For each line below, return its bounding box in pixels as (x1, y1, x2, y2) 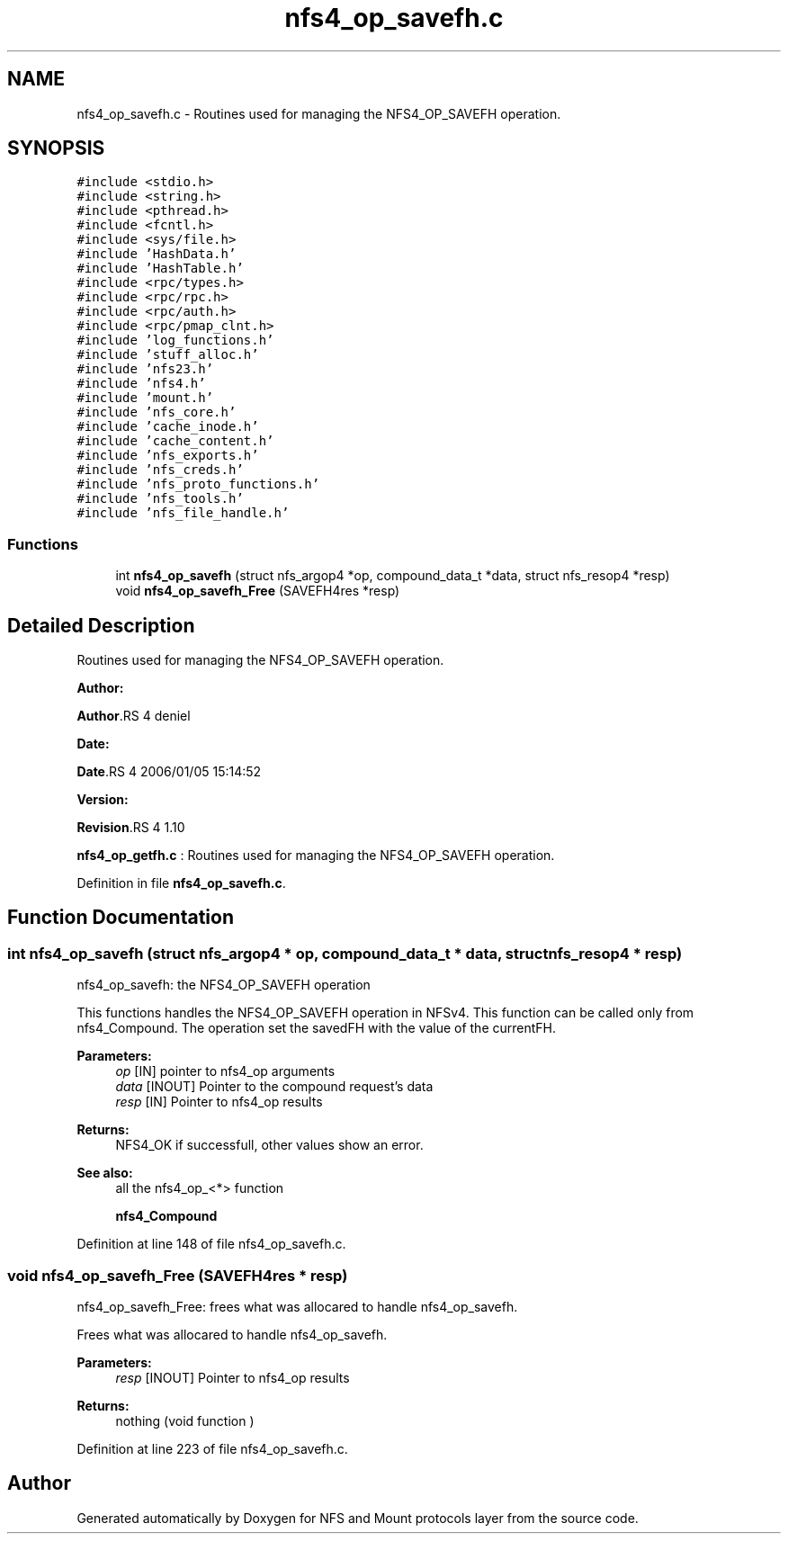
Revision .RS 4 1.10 (76, 820, 185, 836)
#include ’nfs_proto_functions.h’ (76, 477, 320, 492)
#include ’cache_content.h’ (76, 434, 274, 449)
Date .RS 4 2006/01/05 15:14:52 (76, 764, 262, 780)
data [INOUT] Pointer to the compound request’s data (115, 1079, 434, 1095)
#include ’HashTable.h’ (76, 261, 244, 276)
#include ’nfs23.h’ (76, 362, 214, 377)
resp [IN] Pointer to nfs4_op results (115, 1094, 323, 1110)
